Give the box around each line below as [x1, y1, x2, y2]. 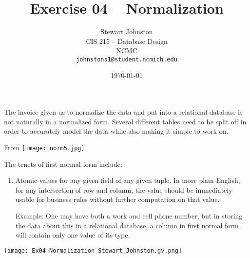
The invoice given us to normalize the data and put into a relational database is [4, 107, 243, 117]
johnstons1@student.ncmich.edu [76, 56, 177, 63]
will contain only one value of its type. [15, 230, 130, 240]
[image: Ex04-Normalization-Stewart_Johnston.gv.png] [4, 247, 182, 254]
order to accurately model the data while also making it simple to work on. [4, 126, 229, 136]
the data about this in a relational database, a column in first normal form [15, 220, 239, 230]
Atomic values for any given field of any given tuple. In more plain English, [15, 175, 240, 185]
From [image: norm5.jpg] [4, 142, 85, 152]
